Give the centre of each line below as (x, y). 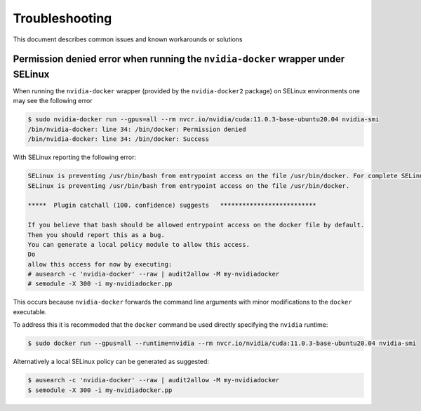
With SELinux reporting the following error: (75, 157)
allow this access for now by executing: (100, 264)
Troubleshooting (62, 18)
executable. (30, 311)
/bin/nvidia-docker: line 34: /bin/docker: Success (119, 139)
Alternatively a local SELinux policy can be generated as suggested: (111, 362)
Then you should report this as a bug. (96, 235)
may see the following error (53, 101)
